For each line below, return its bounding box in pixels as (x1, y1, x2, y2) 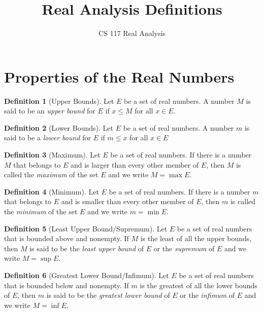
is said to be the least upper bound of (29, 243, 144, 253)
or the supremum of (153, 243, 215, 253)
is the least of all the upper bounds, (140, 233, 252, 244)
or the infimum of (180, 290, 235, 300)
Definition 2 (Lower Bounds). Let (4, 122, 113, 133)
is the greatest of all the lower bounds (140, 280, 257, 290)
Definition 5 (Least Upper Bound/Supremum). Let (4, 223, 168, 233)
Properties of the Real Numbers (4, 66, 235, 87)
